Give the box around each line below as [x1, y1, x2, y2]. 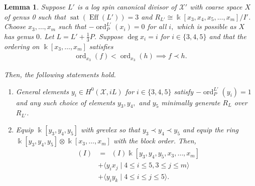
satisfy [174, 86, 194, 96]
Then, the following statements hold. [4, 69, 116, 80]
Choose [4, 21, 26, 32]
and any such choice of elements [16, 97, 115, 107]
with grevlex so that [80, 124, 140, 135]
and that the [209, 31, 246, 41]
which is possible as [177, 21, 236, 32]
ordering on [4, 41, 40, 51]
